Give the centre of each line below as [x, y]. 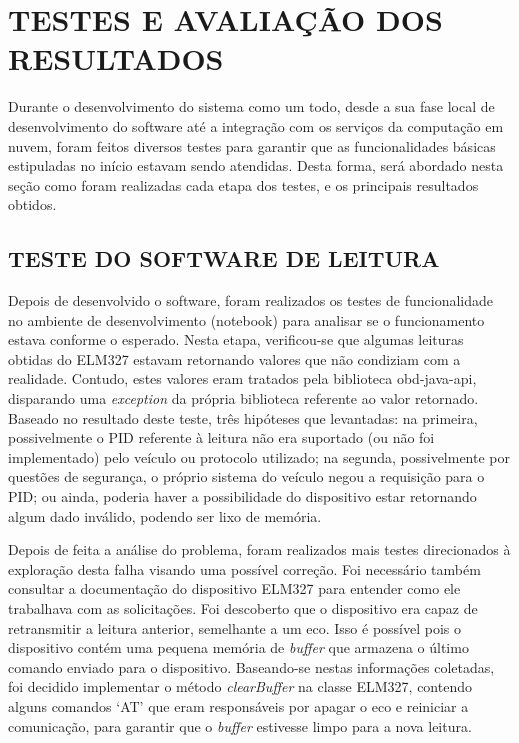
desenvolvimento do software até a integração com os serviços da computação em [256, 125]
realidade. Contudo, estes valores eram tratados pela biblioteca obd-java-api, [242, 378]
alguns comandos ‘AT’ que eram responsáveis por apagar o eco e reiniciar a [238, 705]
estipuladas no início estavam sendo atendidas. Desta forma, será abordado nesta [256, 165]
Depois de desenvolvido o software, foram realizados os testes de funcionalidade [250, 300]
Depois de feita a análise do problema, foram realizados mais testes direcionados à [259, 549]
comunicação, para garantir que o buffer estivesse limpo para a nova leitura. [240, 725]
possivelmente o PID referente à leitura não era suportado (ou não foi [221, 437]
